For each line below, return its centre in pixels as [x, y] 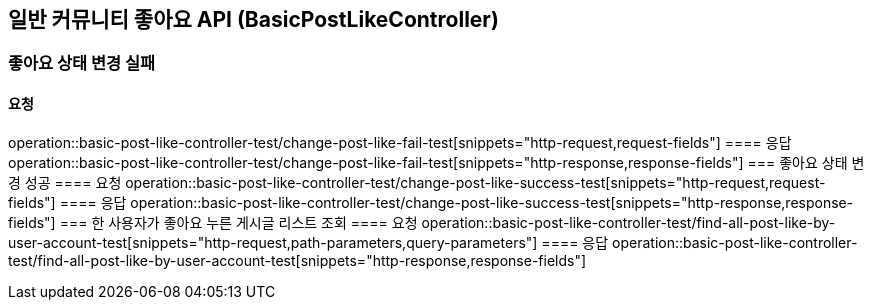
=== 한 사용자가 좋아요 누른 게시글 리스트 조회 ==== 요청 [238, 222]
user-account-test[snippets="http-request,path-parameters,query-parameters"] [273, 242]
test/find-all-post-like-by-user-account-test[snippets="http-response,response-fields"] [297, 260]
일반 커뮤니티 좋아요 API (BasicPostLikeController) [253, 19]
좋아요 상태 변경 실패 [82, 63]
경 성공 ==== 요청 [65, 182]
